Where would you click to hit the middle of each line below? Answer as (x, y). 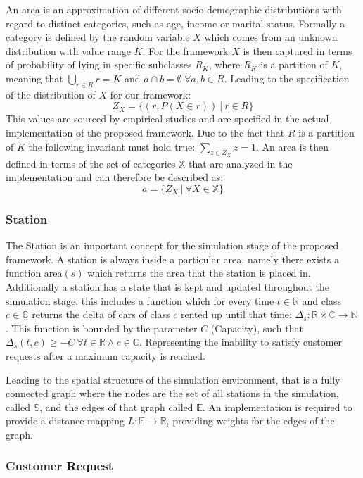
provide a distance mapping (65, 421)
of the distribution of (51, 94)
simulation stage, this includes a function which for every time (140, 300)
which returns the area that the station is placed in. (199, 273)
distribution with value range (68, 50)
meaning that (34, 78)
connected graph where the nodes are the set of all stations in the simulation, (172, 393)
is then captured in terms (298, 50)
